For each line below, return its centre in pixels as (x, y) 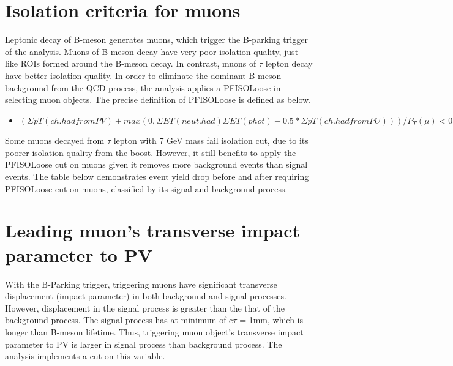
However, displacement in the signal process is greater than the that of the (145, 308)
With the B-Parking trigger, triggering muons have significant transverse (141, 284)
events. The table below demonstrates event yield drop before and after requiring (157, 177)
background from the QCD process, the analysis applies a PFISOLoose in (143, 87)
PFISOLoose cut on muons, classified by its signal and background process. (146, 188)
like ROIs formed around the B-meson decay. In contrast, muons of (131, 63)
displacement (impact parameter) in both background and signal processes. (146, 296)
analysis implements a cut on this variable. (85, 356)
